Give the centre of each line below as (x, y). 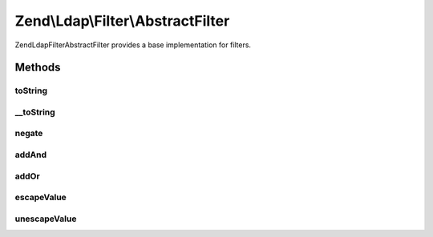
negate (29, 134)
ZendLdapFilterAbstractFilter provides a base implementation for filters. (133, 45)
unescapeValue (46, 219)
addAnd (31, 155)
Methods (38, 68)
